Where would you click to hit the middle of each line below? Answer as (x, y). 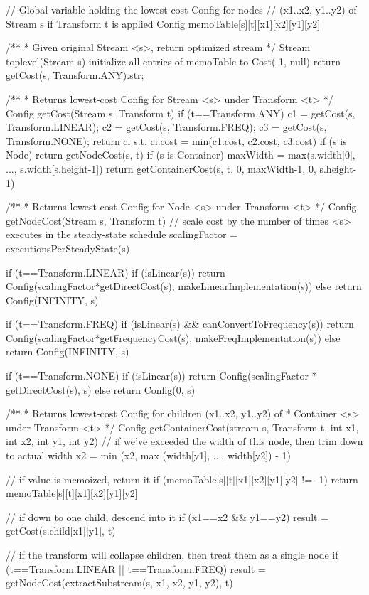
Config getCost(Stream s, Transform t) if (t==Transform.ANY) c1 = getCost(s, (181, 113)
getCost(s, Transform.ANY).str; (75, 75)
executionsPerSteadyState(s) (68, 248)
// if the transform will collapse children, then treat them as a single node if (172, 554)
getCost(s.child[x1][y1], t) (61, 531)
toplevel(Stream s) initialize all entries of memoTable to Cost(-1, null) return (173, 61)
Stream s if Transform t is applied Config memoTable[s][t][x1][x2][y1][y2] (163, 23)
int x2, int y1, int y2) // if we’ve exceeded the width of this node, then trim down (184, 441)
